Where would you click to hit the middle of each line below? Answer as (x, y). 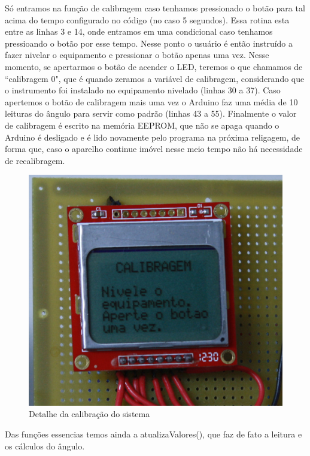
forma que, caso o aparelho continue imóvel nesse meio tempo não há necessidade (154, 149)
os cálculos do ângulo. (45, 446)
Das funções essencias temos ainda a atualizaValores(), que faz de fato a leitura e (154, 434)
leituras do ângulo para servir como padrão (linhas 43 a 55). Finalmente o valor (151, 113)
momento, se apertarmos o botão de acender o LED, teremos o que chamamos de (154, 66)
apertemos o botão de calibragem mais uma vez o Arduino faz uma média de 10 (151, 101)
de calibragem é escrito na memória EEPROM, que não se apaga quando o (142, 125)
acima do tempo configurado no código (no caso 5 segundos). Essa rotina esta (147, 19)
